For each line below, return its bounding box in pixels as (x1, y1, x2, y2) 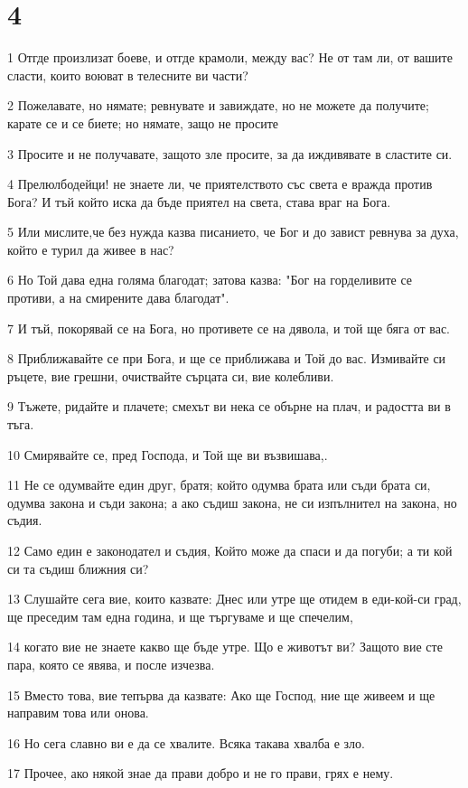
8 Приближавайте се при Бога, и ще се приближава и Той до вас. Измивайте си (7, 349, 446, 368)
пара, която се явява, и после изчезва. (7, 654, 215, 673)
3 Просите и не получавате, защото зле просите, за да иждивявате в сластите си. (7, 144, 453, 163)
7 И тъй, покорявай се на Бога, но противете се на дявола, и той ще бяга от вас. (7, 318, 450, 337)
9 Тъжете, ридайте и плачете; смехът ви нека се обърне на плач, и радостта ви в (7, 397, 451, 416)
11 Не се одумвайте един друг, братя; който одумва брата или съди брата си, (7, 475, 431, 494)
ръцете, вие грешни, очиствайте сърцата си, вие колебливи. (7, 366, 334, 385)
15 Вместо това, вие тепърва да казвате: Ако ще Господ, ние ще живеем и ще (7, 685, 435, 704)
